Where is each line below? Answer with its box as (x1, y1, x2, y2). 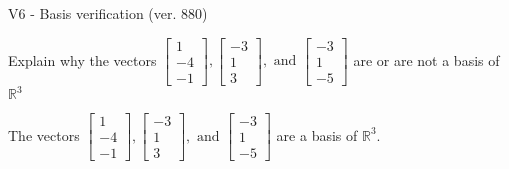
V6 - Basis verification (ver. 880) (8, 3, 208, 23)
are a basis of (276, 124, 358, 145)
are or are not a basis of (353, 49, 500, 70)
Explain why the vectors (8, 49, 157, 70)
